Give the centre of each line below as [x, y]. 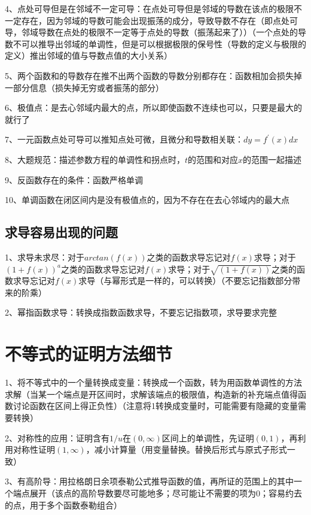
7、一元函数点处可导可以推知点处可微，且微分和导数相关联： [124, 139]
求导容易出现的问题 [61, 232]
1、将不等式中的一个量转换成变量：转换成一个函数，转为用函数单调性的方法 [153, 382]
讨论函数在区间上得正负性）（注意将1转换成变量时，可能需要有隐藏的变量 [155, 406]
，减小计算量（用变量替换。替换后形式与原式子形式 [186, 449]
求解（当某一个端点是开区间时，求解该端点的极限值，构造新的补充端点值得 [151, 394]
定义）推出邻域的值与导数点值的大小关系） [89, 55]
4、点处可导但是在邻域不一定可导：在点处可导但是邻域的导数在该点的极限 [149, 8]
